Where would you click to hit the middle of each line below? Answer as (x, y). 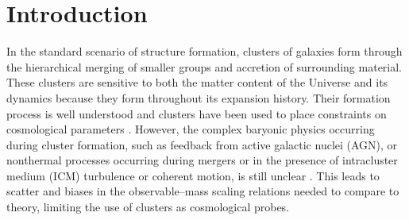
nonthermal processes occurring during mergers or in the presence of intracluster (202, 160)
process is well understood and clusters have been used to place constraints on (197, 113)
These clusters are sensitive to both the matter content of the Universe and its (197, 82)
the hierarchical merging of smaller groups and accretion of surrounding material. (204, 66)
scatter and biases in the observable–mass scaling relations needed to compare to (203, 191)
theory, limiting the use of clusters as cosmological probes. (148, 207)
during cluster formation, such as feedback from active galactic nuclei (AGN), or (202, 144)
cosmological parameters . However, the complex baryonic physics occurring (191, 129)
